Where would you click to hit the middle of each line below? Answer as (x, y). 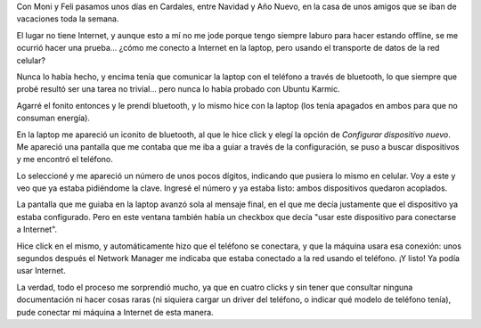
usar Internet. (41, 271)
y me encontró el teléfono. (65, 160)
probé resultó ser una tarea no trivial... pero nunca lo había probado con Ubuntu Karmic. (178, 89)
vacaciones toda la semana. (68, 19)
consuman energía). (53, 118)
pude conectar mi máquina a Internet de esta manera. (115, 312)
